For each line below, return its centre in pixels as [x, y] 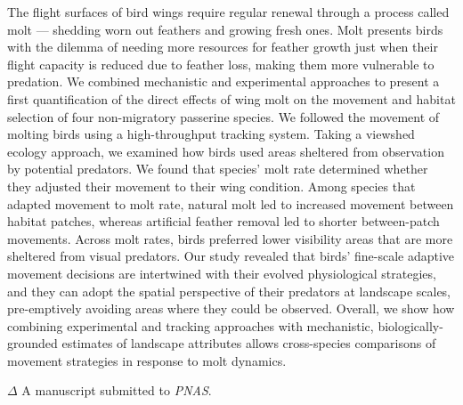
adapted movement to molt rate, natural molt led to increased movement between [231, 203]
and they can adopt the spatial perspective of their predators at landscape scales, [229, 291]
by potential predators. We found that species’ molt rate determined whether [218, 169]
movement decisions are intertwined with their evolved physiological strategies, [222, 273]
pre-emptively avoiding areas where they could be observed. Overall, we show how [231, 308]
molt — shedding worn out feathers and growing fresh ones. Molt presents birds [225, 29]
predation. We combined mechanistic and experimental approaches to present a [223, 81]
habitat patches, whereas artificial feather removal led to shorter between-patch [223, 221]
